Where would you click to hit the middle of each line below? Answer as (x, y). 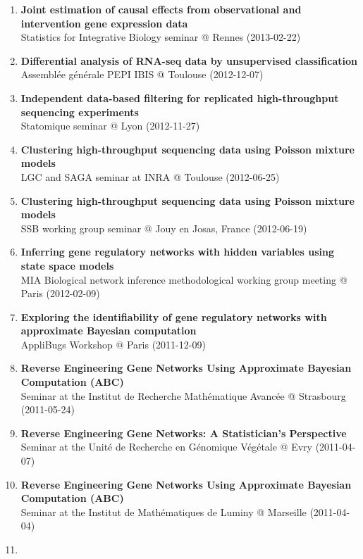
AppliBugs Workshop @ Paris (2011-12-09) (113, 344)
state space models (67, 265)
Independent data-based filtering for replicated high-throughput (180, 98)
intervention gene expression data (104, 23)
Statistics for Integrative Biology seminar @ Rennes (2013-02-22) (161, 37)
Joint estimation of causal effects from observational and (161, 9)
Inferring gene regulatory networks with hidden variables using (177, 252)
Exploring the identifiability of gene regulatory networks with (174, 316)
